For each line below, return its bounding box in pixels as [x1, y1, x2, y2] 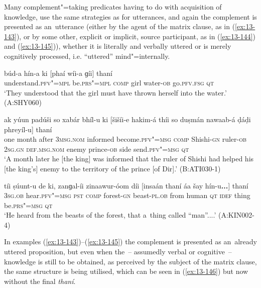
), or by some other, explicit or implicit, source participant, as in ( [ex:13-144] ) [16, 31, 255, 41]
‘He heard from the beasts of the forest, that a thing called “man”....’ [4, 210, 216, 220]
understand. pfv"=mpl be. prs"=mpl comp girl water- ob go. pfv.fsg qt [4, 77, 214, 88]
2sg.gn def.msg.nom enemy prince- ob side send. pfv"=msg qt [4, 143, 189, 154]
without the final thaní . [4, 275, 76, 286]
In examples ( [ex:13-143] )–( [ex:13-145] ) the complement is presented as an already [4, 236, 257, 247]
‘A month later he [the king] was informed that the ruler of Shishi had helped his [4, 153, 254, 164]
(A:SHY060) [4, 97, 42, 108]
